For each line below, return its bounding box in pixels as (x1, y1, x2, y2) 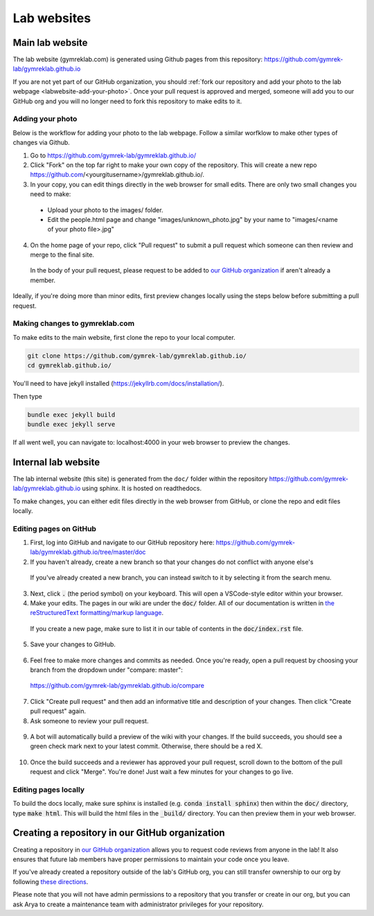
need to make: (30, 190, 71, 198)
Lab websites (12, 10, 91, 26)
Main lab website (12, 37, 88, 49)
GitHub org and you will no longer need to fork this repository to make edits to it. (12, 97, 242, 105)
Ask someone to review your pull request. (30, 716, 149, 725)
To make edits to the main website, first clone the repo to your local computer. (12, 333, 235, 341)
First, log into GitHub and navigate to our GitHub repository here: (30, 538, 215, 547)
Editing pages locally (12, 784, 85, 794)
